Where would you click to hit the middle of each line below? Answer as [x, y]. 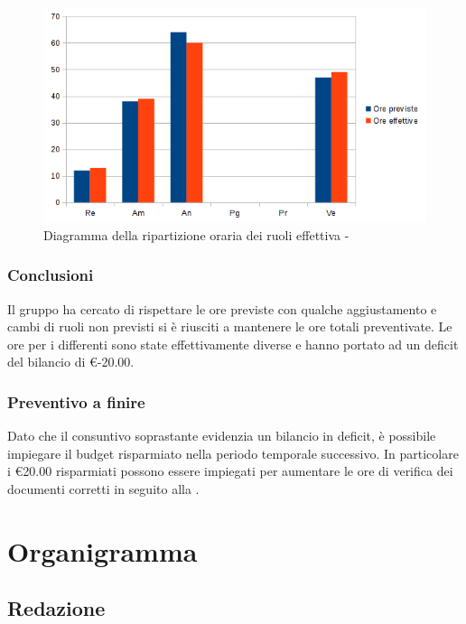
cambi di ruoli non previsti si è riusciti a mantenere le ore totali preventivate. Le [230, 326]
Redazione [56, 608]
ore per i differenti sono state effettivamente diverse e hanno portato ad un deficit [233, 344]
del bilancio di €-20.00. [71, 362]
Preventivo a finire [76, 401]
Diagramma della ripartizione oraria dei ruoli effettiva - [196, 234]
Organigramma [103, 550]
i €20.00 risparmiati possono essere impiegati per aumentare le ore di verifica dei [230, 471]
